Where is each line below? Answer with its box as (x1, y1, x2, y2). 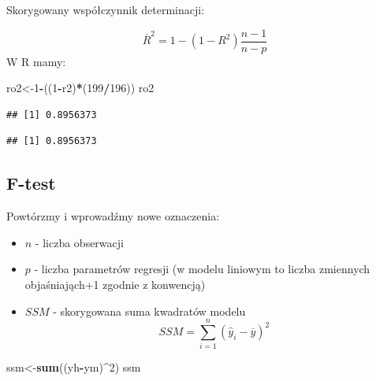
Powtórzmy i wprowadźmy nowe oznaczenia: (6, 208, 220, 224)
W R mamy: (6, 53, 66, 69)
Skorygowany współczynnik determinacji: (6, 2, 205, 17)
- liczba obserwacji (35, 234, 124, 250)
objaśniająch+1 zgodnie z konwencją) (24, 276, 206, 293)
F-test (6, 171, 56, 195)
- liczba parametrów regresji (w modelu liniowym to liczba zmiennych (34, 261, 370, 277)
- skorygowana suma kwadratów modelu (53, 302, 246, 319)
